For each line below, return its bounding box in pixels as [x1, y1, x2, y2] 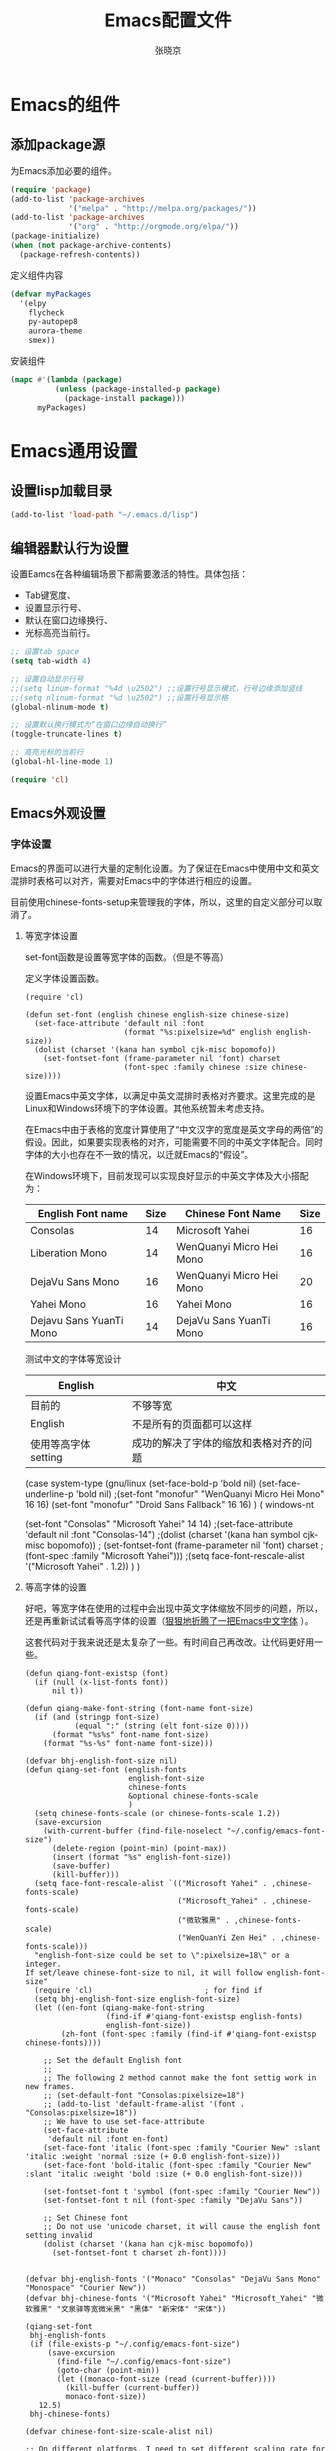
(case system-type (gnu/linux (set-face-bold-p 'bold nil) [24, 1477, 257, 1489]
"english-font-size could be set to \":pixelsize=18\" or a [34, 1950, 290, 1960]
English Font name [37, 1206, 128, 1220]
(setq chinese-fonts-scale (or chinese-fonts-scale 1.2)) [34, 1808, 281, 1818]
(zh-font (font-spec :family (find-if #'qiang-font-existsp [61, 2029, 317, 2039]
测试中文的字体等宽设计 [24, 1352, 122, 1365]
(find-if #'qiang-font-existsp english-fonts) [105, 2011, 303, 2021]
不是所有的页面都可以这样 [131, 1417, 253, 1431]
